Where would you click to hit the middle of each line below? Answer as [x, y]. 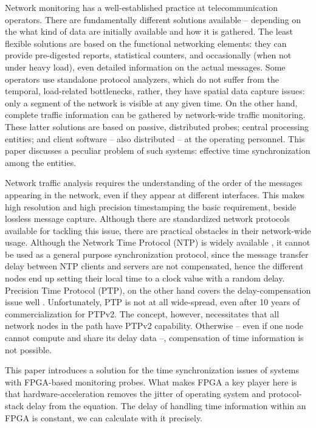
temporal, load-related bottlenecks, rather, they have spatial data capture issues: [155, 91]
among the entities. [41, 162]
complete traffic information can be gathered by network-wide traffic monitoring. [155, 115]
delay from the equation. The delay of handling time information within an [166, 406]
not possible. [28, 349]
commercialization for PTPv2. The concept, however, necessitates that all [142, 313]
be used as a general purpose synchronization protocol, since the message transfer [157, 254]
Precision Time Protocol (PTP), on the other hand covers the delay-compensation [158, 290]
